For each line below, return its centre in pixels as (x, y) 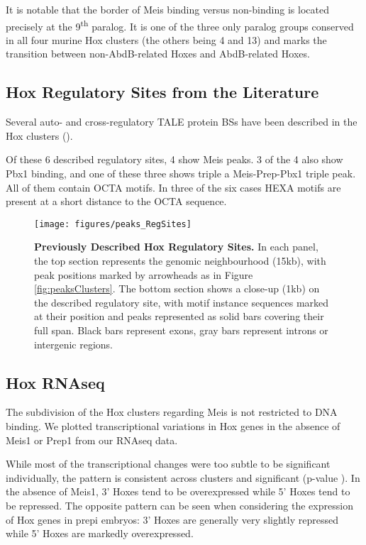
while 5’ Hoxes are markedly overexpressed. (100, 533)
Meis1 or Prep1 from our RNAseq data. (92, 440)
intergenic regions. (73, 344)
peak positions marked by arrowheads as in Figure (144, 274)
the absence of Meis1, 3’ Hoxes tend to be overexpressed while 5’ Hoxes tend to (178, 491)
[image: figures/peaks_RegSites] (113, 224)
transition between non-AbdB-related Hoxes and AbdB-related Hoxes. (158, 54)
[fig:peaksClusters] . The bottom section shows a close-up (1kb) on (177, 288)
